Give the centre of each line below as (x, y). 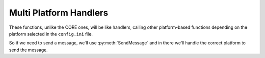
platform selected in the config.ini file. (51, 34)
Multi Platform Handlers (59, 13)
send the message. (28, 50)
